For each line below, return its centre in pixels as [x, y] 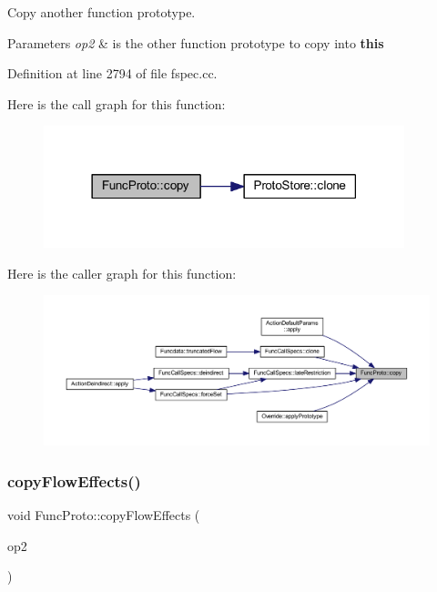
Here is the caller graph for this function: [122, 273]
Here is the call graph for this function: [117, 103]
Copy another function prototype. [102, 12]
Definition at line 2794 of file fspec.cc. [112, 73]
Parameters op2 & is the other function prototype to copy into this [196, 42]
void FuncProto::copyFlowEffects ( [104, 515]
